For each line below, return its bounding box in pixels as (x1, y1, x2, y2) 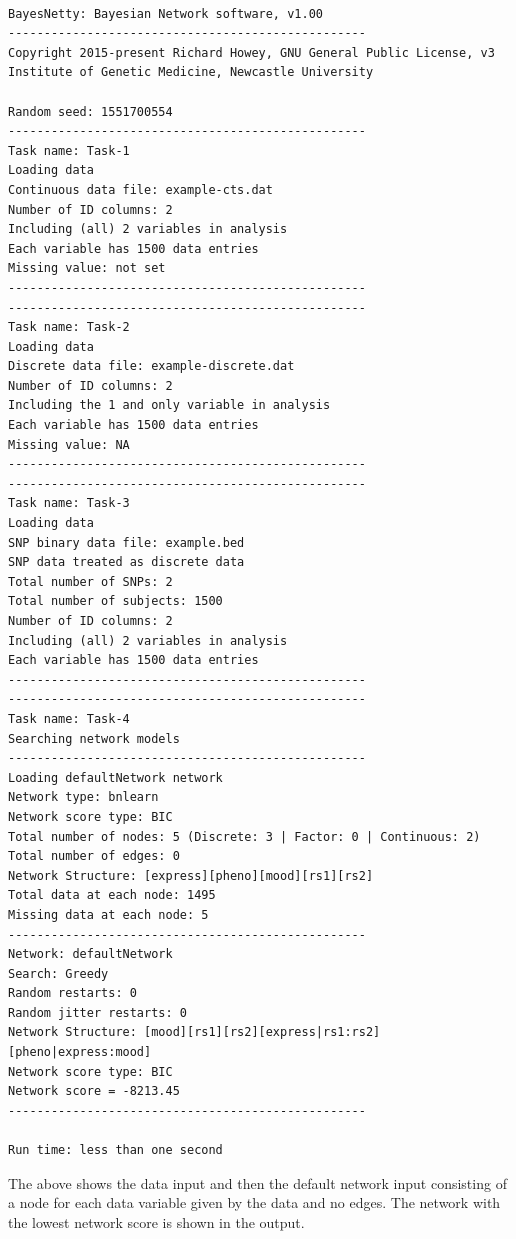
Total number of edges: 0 (8, 849, 180, 864)
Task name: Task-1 (8, 143, 130, 158)
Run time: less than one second (8, 1143, 223, 1158)
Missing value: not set (8, 261, 166, 276)
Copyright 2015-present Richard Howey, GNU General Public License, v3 (8, 45, 495, 60)
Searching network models (8, 731, 180, 746)
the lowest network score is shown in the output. (8, 1211, 305, 1232)
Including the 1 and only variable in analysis (8, 398, 331, 413)
